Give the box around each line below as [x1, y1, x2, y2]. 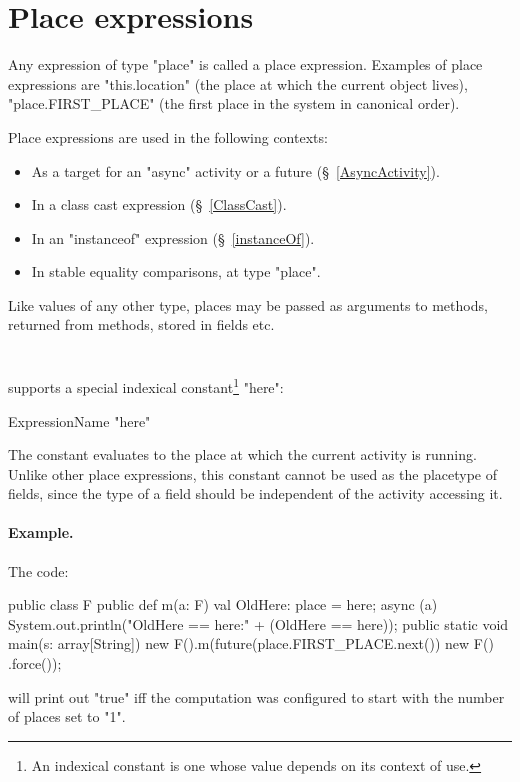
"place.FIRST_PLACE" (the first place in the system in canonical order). [8, 93, 460, 114]
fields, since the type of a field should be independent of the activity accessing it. [8, 483, 503, 504]
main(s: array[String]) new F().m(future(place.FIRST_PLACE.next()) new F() [8, 633, 494, 654]
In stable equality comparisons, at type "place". [31, 261, 321, 282]
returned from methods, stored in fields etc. [8, 314, 275, 335]
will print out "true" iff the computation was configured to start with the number [8, 686, 505, 707]
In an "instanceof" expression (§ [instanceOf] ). [31, 227, 315, 248]
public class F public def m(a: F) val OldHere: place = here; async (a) [8, 594, 438, 615]
